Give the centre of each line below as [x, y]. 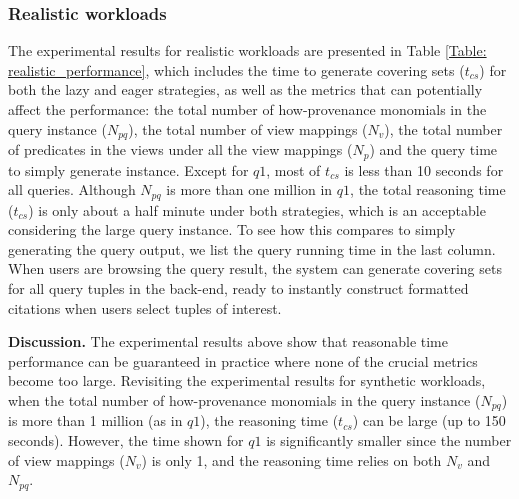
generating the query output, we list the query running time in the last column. [252, 248]
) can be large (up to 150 [429, 420]
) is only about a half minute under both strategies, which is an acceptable [257, 209]
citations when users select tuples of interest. [145, 307]
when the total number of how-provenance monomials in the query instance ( [244, 399]
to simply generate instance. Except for [128, 169]
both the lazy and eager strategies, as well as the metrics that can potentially [245, 89]
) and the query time [433, 149]
